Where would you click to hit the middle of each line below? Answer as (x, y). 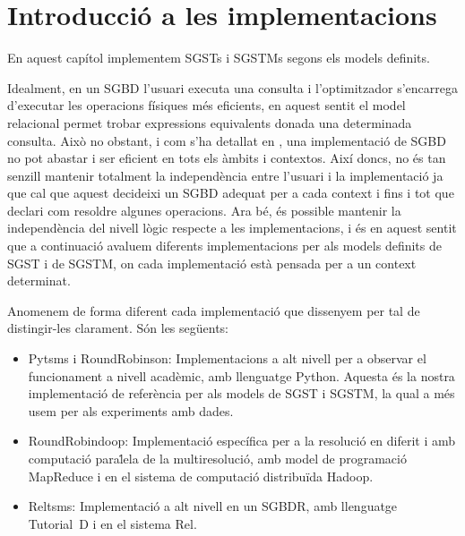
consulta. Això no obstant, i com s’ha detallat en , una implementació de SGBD (227, 140)
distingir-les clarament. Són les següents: (118, 328)
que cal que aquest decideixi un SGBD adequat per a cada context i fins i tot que (231, 193)
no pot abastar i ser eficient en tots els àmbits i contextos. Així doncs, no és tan (227, 158)
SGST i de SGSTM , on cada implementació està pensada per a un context (212, 263)
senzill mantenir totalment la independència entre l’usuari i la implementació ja (225, 175)
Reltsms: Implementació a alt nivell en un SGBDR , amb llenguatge (213, 506)
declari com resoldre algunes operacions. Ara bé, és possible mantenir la (204, 210)
